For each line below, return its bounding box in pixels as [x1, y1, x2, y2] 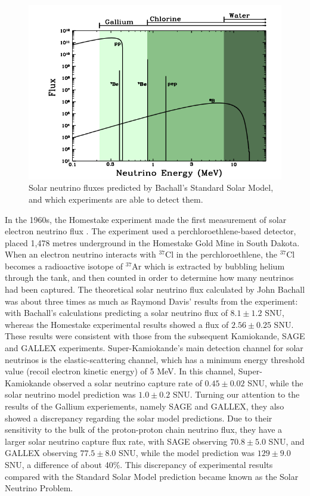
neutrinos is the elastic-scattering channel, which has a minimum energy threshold [5, 353, 305, 365]
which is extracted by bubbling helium [144, 259, 285, 272]
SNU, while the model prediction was [119, 447, 255, 459]
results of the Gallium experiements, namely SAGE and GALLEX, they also [5, 400, 284, 412]
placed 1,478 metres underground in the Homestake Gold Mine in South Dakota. [5, 236, 300, 249]
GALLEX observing [5, 447, 77, 459]
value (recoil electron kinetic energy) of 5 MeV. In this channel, [5, 365, 236, 377]
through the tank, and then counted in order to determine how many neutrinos [5, 271, 294, 284]
